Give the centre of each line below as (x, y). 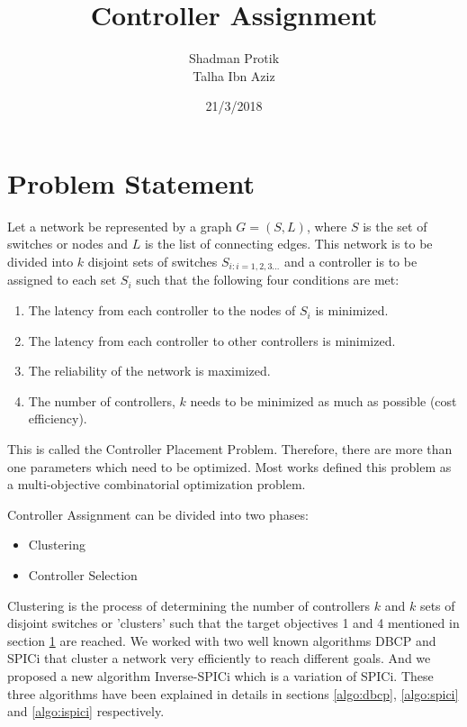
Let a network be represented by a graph (120, 226)
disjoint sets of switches (153, 262)
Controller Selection (83, 575)
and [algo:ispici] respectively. (86, 711)
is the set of (395, 226)
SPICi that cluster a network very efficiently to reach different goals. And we (219, 658)
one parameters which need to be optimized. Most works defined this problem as (229, 466)
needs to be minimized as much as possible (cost (323, 400)
